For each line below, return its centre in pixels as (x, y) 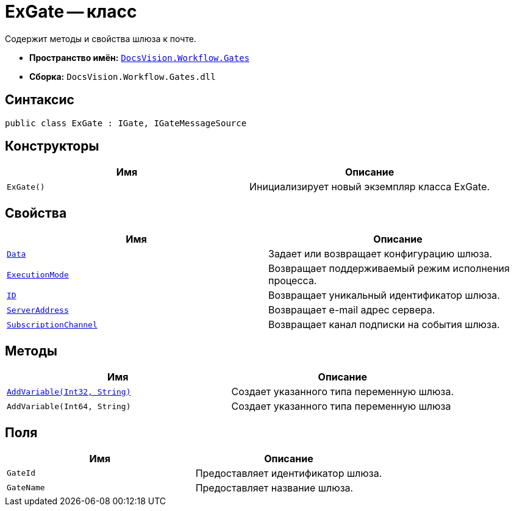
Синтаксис (40, 100)
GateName (26, 488)
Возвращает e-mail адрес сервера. (352, 310)
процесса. (293, 281)
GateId (21, 473)
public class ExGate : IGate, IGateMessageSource (126, 123)
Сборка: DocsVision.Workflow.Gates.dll (123, 76)
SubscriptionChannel (52, 324)
